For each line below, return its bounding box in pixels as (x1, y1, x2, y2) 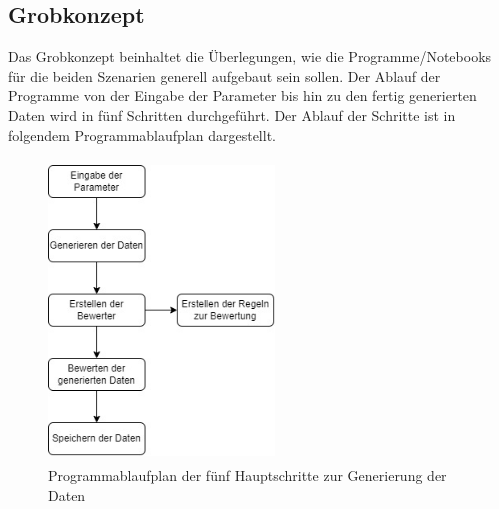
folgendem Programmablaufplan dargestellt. (8, 124, 276, 145)
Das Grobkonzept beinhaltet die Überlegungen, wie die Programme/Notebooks (8, 46, 492, 67)
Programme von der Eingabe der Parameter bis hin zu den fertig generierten (8, 85, 477, 106)
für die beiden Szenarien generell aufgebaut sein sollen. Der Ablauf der (8, 65, 441, 86)
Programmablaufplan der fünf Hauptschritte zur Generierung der (48, 465, 447, 486)
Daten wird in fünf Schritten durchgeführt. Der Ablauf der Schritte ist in (8, 104, 456, 125)
